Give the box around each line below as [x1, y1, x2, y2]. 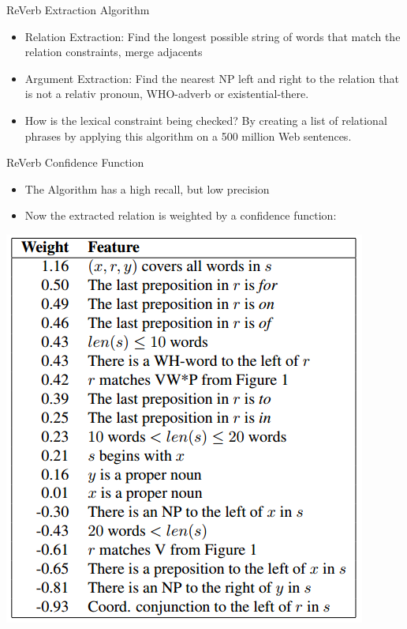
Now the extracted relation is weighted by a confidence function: [24, 207, 337, 224]
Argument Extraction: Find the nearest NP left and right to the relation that [24, 70, 399, 86]
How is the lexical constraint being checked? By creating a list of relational [24, 111, 387, 128]
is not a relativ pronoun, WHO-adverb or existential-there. [24, 85, 309, 102]
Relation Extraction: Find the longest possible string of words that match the [24, 28, 401, 44]
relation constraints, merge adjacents [24, 43, 203, 60]
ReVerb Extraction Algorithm [6, 2, 150, 17]
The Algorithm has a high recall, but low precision [24, 180, 270, 197]
